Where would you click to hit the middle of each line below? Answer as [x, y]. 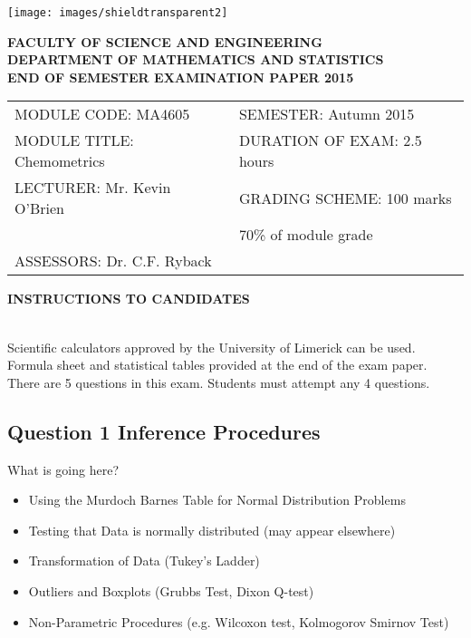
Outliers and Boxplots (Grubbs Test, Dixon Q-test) [171, 590]
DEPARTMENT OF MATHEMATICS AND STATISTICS [196, 59]
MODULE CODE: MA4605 [102, 114]
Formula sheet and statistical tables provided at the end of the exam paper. [217, 365]
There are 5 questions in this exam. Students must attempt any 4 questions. [219, 382]
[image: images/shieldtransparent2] [118, 13]
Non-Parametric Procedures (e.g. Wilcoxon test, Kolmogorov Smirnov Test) [239, 621]
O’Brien [39, 208]
